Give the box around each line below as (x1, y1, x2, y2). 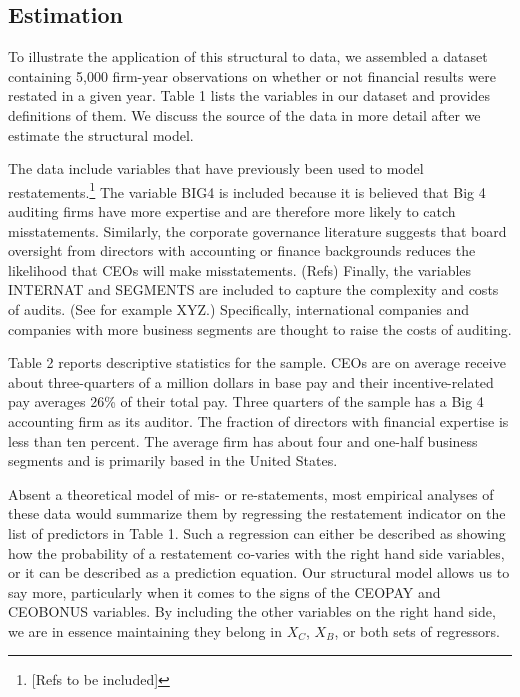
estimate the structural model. (8, 124, 194, 145)
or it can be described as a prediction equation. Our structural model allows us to (8, 562, 510, 583)
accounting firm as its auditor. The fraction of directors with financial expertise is (8, 410, 509, 431)
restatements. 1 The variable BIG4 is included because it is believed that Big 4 (8, 178, 486, 202)
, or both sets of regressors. (334, 620, 500, 641)
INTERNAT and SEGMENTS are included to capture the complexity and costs (8, 279, 499, 300)
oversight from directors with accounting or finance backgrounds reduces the (8, 240, 476, 261)
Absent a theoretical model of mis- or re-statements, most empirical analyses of (8, 483, 494, 504)
